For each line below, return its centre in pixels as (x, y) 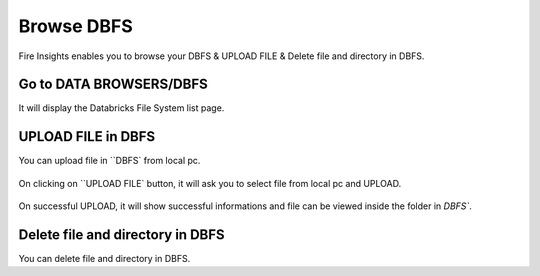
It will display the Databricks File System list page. (121, 108)
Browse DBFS (76, 26)
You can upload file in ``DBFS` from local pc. (109, 161)
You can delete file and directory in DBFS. (104, 259)
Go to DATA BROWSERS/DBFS (113, 84)
